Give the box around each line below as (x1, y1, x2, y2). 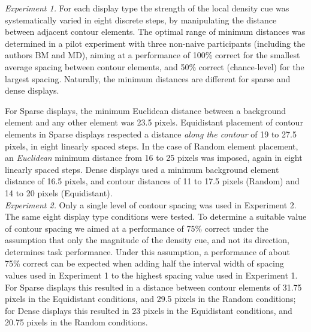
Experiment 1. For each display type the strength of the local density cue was (5, 2, 289, 14)
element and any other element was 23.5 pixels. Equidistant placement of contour (5, 116, 303, 128)
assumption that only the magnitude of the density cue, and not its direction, (5, 234, 289, 246)
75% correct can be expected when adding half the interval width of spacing (5, 257, 284, 270)
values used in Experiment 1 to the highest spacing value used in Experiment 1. (5, 269, 298, 282)
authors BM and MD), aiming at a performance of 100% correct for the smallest (5, 49, 300, 61)
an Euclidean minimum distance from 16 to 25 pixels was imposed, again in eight (5, 151, 303, 164)
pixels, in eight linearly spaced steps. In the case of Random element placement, (5, 139, 298, 152)
